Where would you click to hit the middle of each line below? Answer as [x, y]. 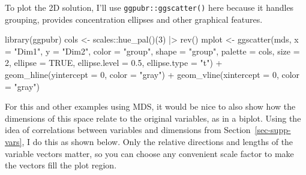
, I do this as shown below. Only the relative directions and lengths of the [157, 141]
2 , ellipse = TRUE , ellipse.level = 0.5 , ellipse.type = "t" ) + [114, 63]
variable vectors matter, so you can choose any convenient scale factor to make [149, 153]
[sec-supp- [273, 130]
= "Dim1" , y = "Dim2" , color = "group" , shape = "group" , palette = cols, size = [152, 51]
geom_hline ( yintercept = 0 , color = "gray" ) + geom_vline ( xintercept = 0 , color [152, 75]
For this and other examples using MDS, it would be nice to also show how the [150, 106]
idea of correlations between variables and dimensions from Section [128, 130]
